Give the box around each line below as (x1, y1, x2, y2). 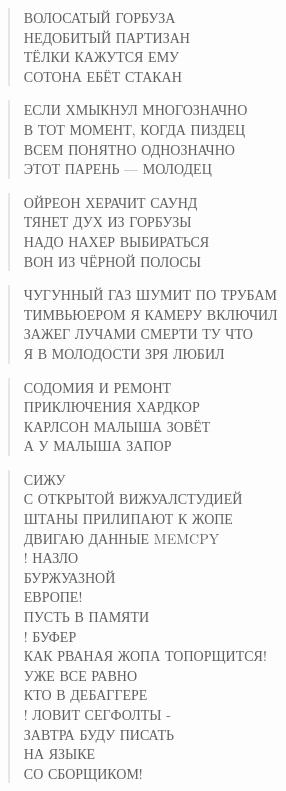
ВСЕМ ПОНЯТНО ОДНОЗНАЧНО (23, 138, 235, 159)
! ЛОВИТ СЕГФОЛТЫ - (23, 704, 171, 724)
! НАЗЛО (23, 547, 79, 568)
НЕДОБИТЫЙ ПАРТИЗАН (23, 26, 190, 47)
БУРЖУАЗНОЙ (23, 566, 116, 587)
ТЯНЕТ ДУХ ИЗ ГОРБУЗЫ (23, 211, 192, 232)
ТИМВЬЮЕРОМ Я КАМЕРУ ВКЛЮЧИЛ (23, 303, 278, 324)
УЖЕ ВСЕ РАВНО (23, 664, 138, 685)
